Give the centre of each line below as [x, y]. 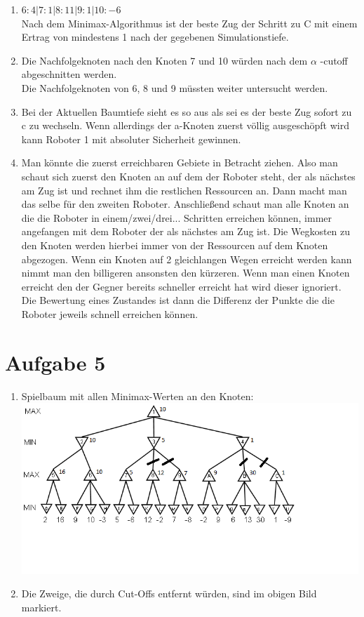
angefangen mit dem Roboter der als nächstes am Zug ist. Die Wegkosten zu [186, 231]
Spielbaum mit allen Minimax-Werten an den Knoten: [137, 396]
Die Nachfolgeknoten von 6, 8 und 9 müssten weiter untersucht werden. [175, 87]
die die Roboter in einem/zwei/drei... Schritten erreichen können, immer [176, 217]
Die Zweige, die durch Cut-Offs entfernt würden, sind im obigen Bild [169, 593]
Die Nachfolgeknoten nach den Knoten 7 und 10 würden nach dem [164, 60]
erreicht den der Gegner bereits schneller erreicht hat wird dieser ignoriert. [181, 286]
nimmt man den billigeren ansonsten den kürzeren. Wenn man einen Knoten [186, 273]
